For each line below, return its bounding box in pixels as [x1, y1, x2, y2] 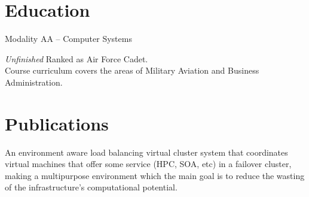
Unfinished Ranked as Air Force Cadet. [5, 52, 148, 65]
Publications [5, 111, 109, 135]
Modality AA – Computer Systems [5, 32, 132, 45]
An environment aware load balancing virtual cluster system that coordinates [5, 146, 288, 158]
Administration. [5, 75, 63, 88]
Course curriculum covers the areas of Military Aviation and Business [5, 64, 259, 77]
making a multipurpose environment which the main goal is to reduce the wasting [5, 169, 305, 181]
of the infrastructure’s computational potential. [5, 181, 178, 193]
